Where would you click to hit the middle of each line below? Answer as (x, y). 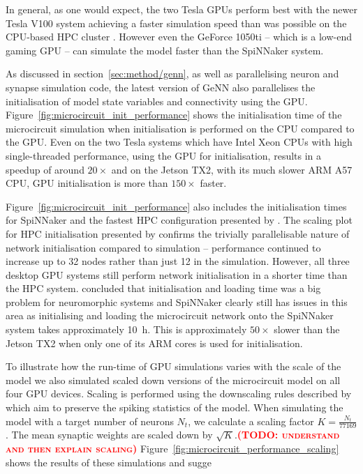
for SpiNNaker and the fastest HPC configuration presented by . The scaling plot (179, 220)
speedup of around (45, 169)
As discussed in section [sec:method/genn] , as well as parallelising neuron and (172, 74)
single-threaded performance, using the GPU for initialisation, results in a (164, 155)
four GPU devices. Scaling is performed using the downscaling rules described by (179, 393)
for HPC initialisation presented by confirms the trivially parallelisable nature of (178, 233)
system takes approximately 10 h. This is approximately (126, 329)
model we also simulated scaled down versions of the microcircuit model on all (173, 380)
